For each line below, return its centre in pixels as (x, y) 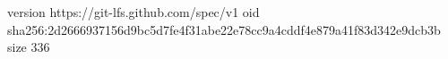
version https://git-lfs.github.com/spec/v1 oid (134, 12)
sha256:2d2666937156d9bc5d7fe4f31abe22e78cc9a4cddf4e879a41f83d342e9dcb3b (224, 29)
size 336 (29, 47)
